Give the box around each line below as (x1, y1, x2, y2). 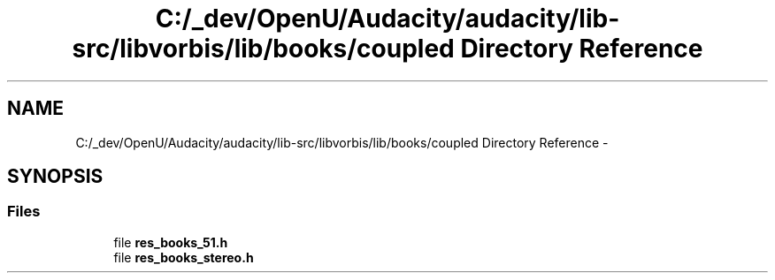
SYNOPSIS (7, 165, 104, 188)
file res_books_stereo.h (113, 249, 254, 265)
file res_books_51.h (113, 234, 228, 250)
